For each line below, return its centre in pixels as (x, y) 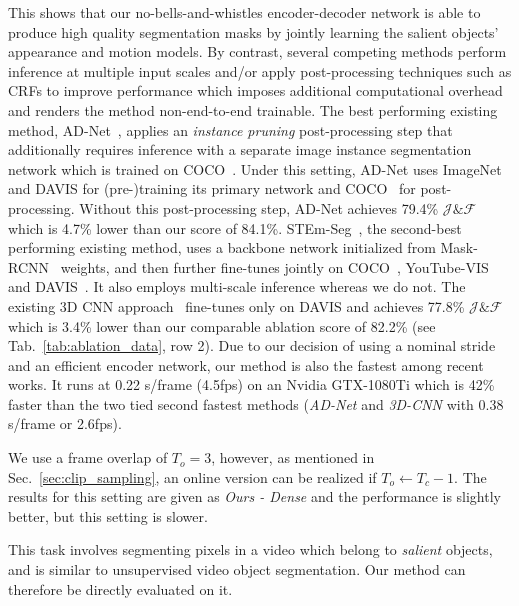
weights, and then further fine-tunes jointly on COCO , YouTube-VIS (274, 266)
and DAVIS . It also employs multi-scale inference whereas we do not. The (237, 286)
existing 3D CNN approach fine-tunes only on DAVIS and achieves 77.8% (236, 305)
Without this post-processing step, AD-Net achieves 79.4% (259, 207)
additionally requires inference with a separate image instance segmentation (240, 149)
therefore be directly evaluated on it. (120, 588)
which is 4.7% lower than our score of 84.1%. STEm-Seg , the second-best (235, 227)
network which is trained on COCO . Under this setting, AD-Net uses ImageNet (255, 168)
